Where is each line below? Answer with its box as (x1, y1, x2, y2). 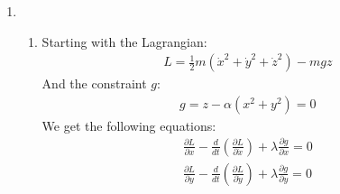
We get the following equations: (41, 115, 216, 134)
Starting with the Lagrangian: (41, 32, 207, 51)
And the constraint (41, 74, 147, 93)
